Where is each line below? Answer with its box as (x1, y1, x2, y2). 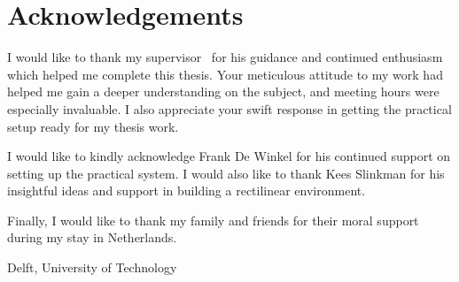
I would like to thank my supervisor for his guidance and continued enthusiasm (7, 48, 443, 66)
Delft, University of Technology (7, 258, 177, 277)
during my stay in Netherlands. (7, 228, 177, 247)
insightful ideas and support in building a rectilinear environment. (7, 181, 366, 200)
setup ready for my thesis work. (7, 117, 179, 135)
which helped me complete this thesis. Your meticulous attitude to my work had (7, 65, 443, 83)
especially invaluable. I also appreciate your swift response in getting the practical (7, 99, 452, 118)
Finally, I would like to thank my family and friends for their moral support (7, 210, 419, 229)
